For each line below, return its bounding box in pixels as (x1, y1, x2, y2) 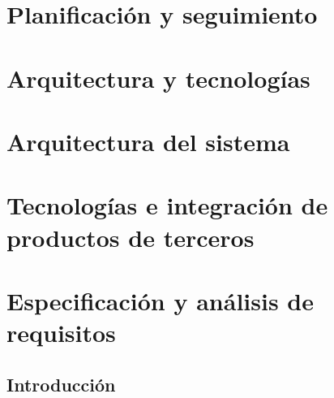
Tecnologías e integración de (6, 188, 328, 222)
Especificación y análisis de (6, 283, 314, 317)
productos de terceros (6, 220, 255, 253)
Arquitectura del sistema (6, 124, 290, 158)
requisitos (6, 316, 116, 349)
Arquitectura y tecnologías (6, 61, 310, 94)
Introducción (6, 371, 116, 396)
